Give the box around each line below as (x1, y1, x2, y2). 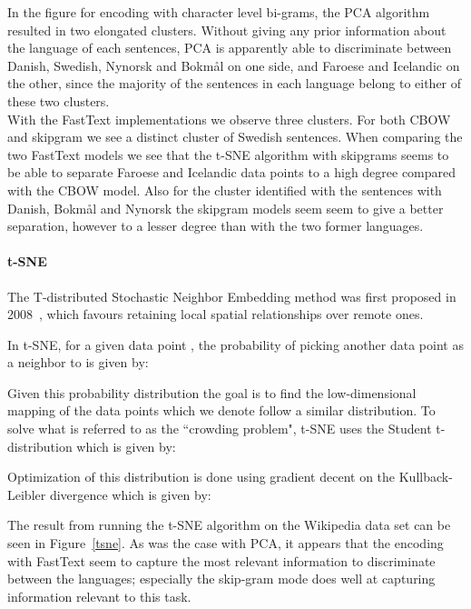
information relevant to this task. (7, 586, 191, 605)
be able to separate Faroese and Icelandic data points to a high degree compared (7, 163, 456, 182)
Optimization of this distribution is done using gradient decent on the (7, 467, 396, 486)
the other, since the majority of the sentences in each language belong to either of (7, 74, 462, 93)
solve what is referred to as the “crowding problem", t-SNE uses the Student (7, 419, 432, 438)
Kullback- (398, 467, 453, 486)
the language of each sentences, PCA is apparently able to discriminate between (7, 38, 452, 57)
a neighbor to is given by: (7, 353, 149, 372)
